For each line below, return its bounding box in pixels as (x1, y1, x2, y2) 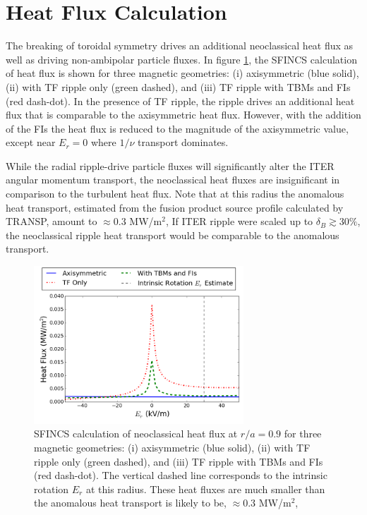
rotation (34, 481, 69, 496)
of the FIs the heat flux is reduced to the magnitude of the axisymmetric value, (6, 121, 349, 135)
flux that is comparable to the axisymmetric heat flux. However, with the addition (6, 107, 361, 122)
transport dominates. (138, 135, 229, 150)
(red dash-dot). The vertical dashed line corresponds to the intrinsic (34, 468, 327, 483)
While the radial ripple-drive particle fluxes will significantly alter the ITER (6, 158, 335, 173)
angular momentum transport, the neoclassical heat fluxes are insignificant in (6, 172, 340, 187)
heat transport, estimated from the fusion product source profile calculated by (6, 200, 344, 214)
